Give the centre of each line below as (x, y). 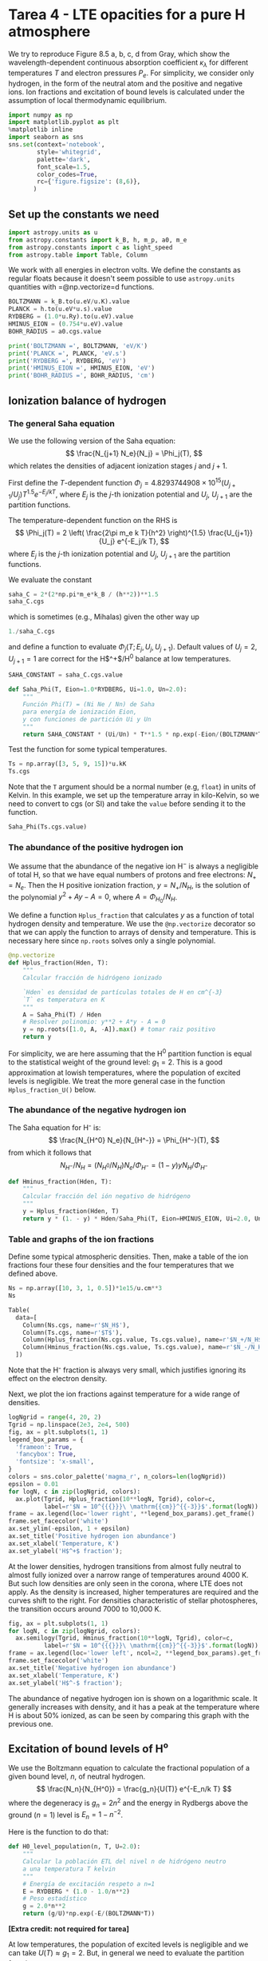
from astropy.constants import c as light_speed (91, 247)
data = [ (26, 1317)
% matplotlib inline (41, 130)
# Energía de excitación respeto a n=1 (89, 1884)
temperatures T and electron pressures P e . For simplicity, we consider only (131, 74)
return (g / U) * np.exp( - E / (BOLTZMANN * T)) (89, 1914)
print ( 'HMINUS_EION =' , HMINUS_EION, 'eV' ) (82, 368)
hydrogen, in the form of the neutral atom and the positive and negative (126, 83)
